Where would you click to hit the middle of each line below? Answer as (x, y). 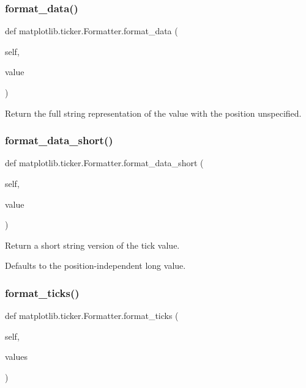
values (17, 357)
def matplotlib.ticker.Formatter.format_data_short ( (104, 163)
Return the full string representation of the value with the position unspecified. (153, 113)
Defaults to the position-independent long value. (95, 265)
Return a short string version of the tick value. (92, 245)
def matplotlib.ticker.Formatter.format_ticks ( (92, 316)
